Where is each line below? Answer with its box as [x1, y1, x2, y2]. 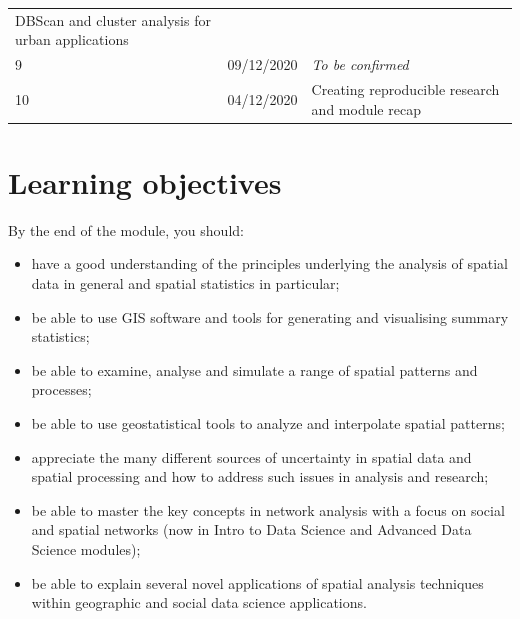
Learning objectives [8, 161, 282, 202]
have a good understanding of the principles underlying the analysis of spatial [31, 253, 508, 274]
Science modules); [31, 538, 141, 559]
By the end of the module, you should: [8, 219, 244, 240]
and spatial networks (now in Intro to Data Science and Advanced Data [31, 519, 472, 540]
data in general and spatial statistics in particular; [31, 273, 340, 294]
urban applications [15, 29, 129, 50]
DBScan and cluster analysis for [15, 9, 211, 30]
